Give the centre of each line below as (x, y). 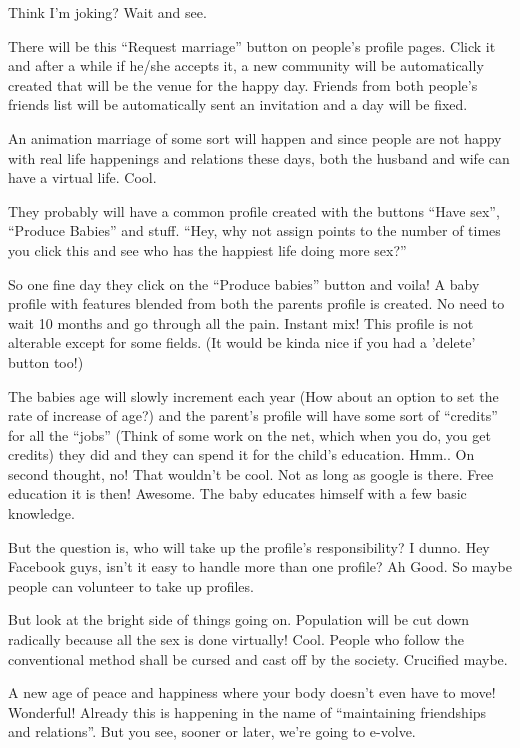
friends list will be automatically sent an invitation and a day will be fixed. (238, 104)
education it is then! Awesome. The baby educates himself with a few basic (237, 493)
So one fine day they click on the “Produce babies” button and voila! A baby (244, 283)
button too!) (46, 361)
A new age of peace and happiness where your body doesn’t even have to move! (252, 692)
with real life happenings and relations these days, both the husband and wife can (259, 157)
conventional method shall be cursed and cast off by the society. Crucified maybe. (258, 658)
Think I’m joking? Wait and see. (107, 12)
